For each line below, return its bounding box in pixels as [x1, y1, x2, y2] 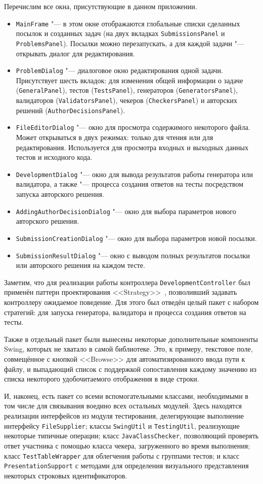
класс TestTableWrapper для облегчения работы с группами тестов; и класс [4, 450, 240, 461]
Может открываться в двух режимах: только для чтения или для [16, 132, 213, 143]
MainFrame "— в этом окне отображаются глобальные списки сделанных [16, 18, 240, 28]
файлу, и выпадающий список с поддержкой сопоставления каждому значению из [4, 363, 257, 374]
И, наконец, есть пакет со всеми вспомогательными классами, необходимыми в [4, 390, 248, 401]
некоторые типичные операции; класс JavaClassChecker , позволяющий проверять [4, 430, 259, 441]
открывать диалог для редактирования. [16, 48, 135, 58]
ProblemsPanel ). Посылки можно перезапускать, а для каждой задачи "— [16, 38, 244, 48]
